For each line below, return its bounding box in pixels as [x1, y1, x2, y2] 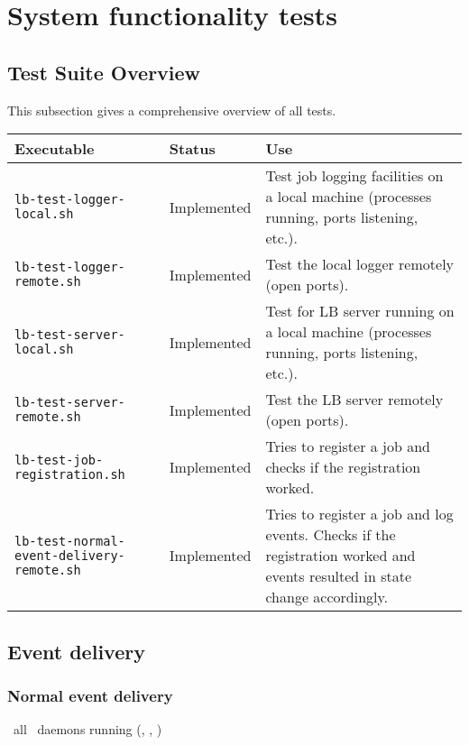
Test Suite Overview [7, 58, 201, 86]
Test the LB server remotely [265, 389, 444, 410]
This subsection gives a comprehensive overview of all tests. [7, 100, 336, 119]
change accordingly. [265, 586, 389, 608]
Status [169, 138, 216, 160]
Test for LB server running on [265, 300, 455, 322]
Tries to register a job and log [265, 503, 454, 525]
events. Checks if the [265, 524, 396, 546]
